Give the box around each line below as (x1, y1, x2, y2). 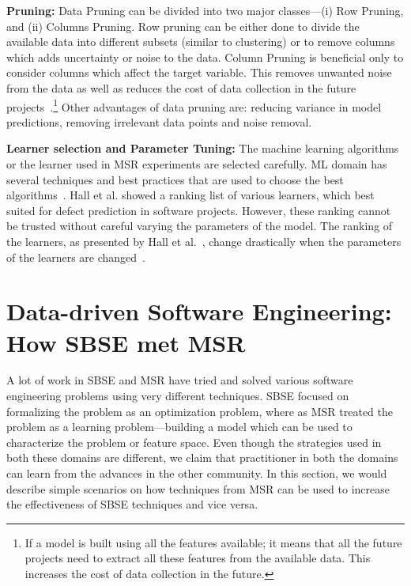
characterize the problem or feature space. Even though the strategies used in (6, 433, 382, 450)
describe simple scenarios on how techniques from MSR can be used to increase (6, 480, 390, 497)
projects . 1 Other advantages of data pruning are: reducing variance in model (6, 96, 382, 115)
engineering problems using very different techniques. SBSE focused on (6, 388, 349, 404)
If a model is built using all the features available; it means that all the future (25, 534, 402, 550)
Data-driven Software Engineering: (6, 295, 392, 327)
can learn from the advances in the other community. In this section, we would (6, 465, 387, 482)
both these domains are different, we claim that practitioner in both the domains (6, 449, 398, 466)
